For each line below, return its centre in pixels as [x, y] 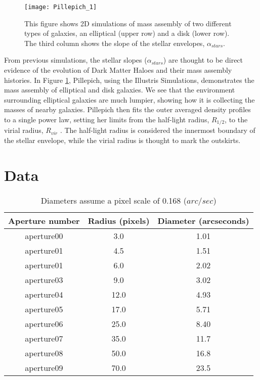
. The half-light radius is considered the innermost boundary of [158, 130]
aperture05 [44, 309]
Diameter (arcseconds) [203, 220]
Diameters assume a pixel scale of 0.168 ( [114, 200]
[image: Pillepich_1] [61, 7]
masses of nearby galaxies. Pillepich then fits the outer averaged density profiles [127, 109]
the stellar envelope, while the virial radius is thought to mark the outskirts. [122, 140]
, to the [236, 119]
